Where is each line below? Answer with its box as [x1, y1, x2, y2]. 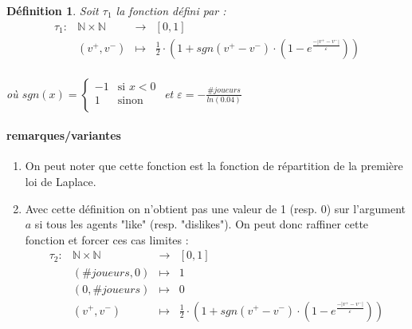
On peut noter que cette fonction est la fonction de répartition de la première [25, 157, 403, 174]
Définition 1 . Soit [6, 2, 99, 18]
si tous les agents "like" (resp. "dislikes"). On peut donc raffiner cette [34, 216, 369, 232]
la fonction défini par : [116, 2, 226, 18]
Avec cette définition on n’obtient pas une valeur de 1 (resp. [25, 200, 317, 216]
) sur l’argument [326, 200, 406, 216]
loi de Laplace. [25, 173, 96, 190]
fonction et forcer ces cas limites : [25, 231, 189, 248]
